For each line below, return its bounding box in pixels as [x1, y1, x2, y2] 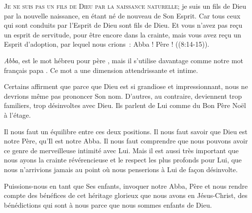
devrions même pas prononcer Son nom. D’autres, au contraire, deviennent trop [4, 90, 242, 101]
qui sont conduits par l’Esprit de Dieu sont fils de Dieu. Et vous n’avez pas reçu [4, 20, 243, 30]
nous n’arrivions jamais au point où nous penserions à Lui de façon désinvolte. [4, 164, 238, 174]
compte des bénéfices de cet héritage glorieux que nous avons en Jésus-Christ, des [4, 190, 248, 200]
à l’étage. [4, 109, 31, 120]
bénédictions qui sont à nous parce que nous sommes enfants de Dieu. [4, 199, 212, 210]
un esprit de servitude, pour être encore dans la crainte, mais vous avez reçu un [4, 29, 241, 39]
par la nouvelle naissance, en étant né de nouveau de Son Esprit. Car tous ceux [4, 10, 241, 20]
